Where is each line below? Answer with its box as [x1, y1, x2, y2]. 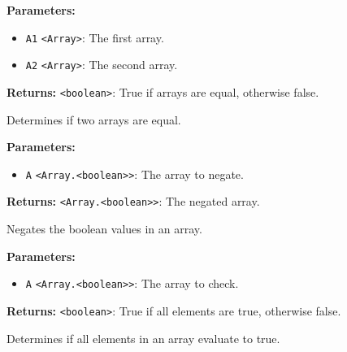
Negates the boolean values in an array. [7, 220, 202, 237]
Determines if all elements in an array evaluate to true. [7, 329, 280, 346]
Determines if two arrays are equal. [7, 111, 181, 128]
